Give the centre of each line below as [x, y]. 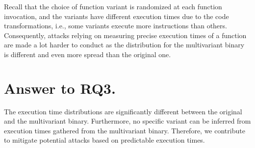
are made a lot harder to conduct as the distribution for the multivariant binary [124, 45]
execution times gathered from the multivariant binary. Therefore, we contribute [125, 130]
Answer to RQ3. [60, 88]
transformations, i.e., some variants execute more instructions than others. [115, 26]
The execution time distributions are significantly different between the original [123, 111]
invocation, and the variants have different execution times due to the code [116, 16]
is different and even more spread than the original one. [88, 54]
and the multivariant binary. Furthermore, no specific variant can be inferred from [127, 121]
